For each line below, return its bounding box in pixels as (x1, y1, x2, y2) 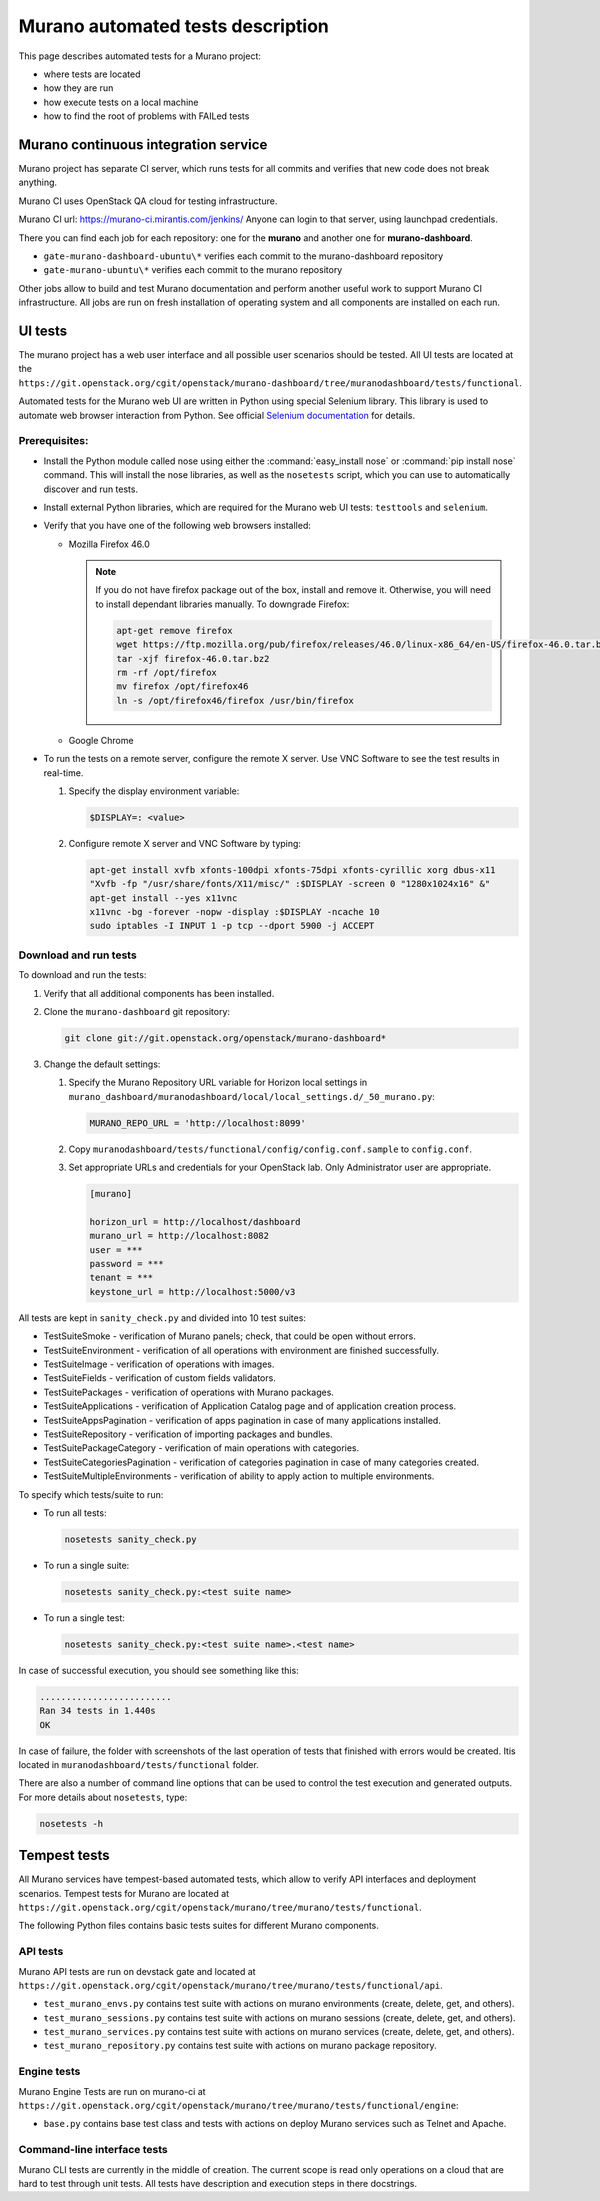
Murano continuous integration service (18, 136, 268, 153)
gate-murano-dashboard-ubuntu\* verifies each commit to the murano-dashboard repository (43, 250, 444, 262)
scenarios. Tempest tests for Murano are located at (18, 1887, 230, 1899)
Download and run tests (18, 948, 137, 962)
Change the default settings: (43, 1058, 161, 1070)
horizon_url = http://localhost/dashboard (89, 1216, 301, 1227)
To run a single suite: (43, 1559, 130, 1571)
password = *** (89, 1258, 164, 1270)
